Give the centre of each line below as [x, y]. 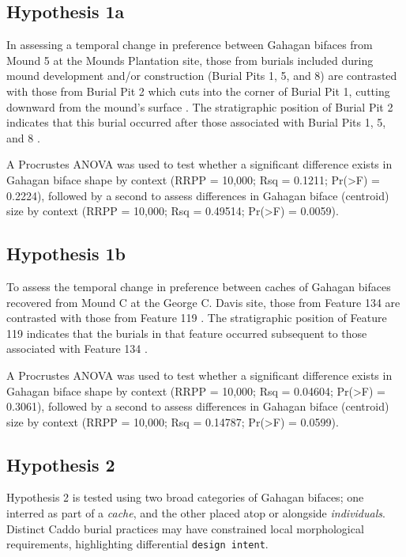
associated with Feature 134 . [77, 349]
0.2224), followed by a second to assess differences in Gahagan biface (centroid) [198, 195]
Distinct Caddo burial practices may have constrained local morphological [185, 528]
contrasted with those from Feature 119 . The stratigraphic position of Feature [197, 318]
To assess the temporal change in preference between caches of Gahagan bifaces [199, 286]
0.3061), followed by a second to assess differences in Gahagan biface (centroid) [198, 406]
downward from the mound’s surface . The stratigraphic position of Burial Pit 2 [200, 106]
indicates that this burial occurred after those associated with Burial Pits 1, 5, [196, 122]
